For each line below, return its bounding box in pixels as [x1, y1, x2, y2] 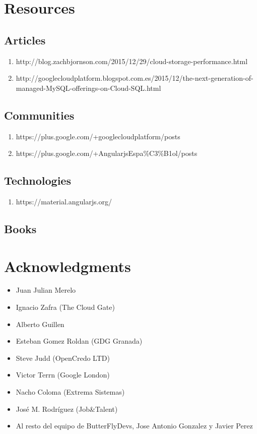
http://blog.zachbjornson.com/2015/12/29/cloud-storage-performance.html [16, 56, 248, 66]
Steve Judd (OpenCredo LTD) [16, 352, 110, 363]
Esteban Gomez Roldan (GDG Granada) [16, 336, 143, 346]
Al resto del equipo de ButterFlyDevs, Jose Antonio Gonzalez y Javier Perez [16, 420, 253, 431]
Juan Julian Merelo [16, 285, 76, 295]
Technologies [4, 173, 71, 188]
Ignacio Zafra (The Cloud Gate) [16, 302, 115, 312]
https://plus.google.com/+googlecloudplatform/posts [16, 131, 180, 141]
